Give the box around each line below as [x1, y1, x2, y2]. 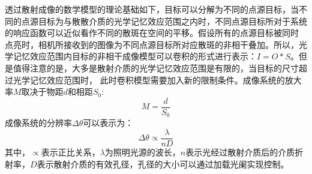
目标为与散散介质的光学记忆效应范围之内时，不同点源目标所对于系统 [38, 14, 307, 27]
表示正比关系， [41, 145, 100, 158]
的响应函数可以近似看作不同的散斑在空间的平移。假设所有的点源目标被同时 [5, 26, 299, 39]
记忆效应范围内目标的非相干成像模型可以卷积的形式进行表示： [13, 50, 257, 62]
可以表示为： [83, 116, 134, 129]
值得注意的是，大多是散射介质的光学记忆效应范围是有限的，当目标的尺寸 [13, 61, 299, 74]
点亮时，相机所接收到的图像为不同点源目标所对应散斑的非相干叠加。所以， [5, 38, 299, 50]
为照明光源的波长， [104, 145, 181, 158]
